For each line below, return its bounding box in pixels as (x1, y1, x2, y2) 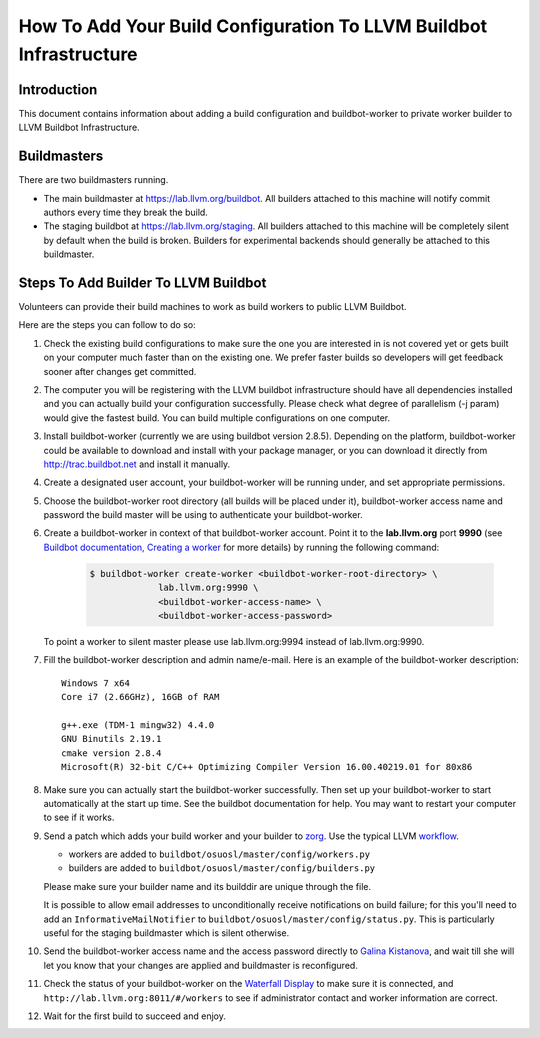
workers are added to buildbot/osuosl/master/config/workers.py (68, 848, 370, 860)
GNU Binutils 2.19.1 (61, 733, 162, 745)
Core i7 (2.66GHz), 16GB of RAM (61, 691, 220, 703)
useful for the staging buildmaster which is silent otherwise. (43, 927, 290, 939)
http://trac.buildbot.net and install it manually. (43, 458, 231, 470)
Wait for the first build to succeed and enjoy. (43, 1010, 227, 1022)
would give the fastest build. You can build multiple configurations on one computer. (43, 411, 390, 424)
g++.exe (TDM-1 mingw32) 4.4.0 (61, 719, 215, 730)
